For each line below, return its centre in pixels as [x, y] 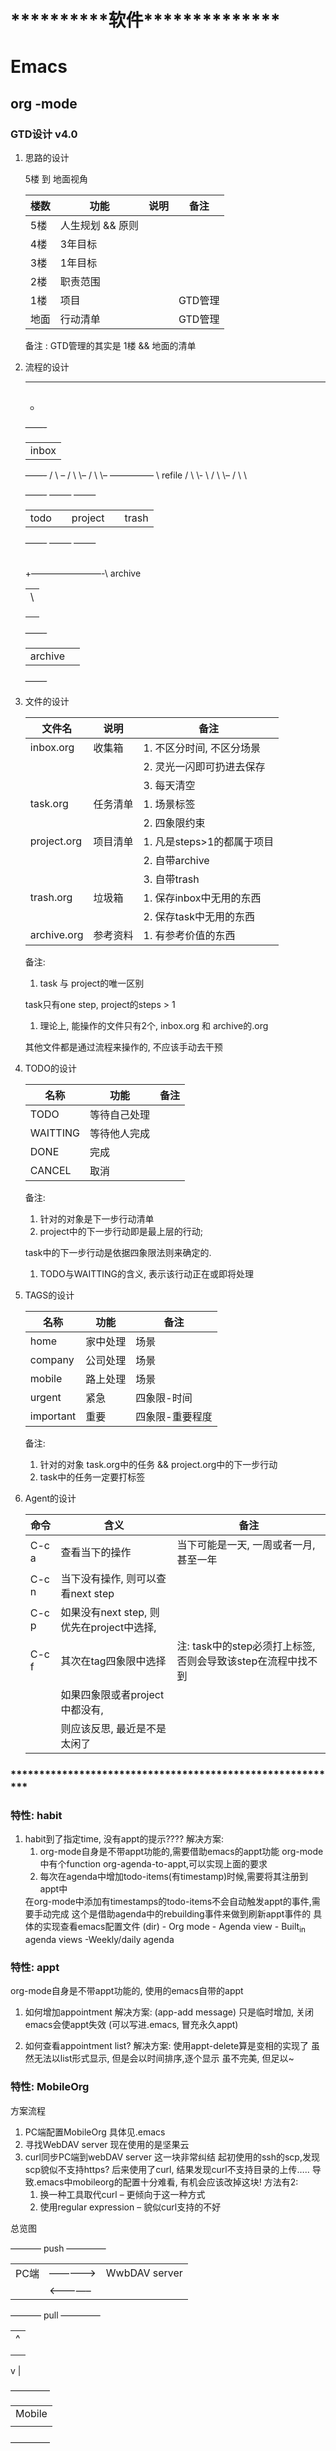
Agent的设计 [50, 1498]
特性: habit [36, 1815]
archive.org [56, 935]
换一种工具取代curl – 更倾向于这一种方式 [122, 2194]
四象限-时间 [164, 1398]
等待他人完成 [119, 1134]
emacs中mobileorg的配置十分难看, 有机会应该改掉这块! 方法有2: [167, 2182]
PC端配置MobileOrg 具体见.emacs [95, 2132]
